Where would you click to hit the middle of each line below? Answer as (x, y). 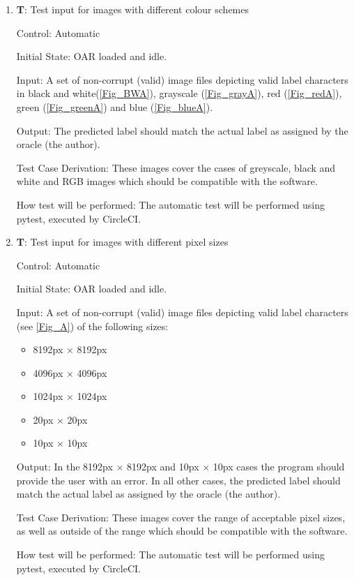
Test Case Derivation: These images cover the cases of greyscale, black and (176, 167)
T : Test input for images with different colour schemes (132, 9)
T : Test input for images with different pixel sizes (122, 242)
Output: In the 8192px (64, 467)
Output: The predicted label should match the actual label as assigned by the (182, 130)
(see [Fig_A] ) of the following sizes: (92, 326)
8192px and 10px (163, 467)
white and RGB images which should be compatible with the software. (167, 181)
